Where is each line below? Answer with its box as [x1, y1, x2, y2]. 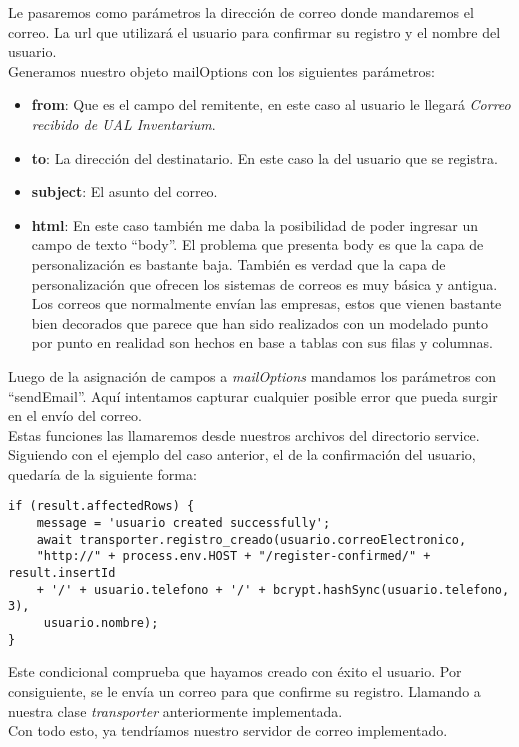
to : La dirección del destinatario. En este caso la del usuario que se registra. [31, 147, 498, 168]
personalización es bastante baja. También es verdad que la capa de [31, 253, 446, 274]
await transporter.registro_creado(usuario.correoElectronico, [36, 532, 467, 547]
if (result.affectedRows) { [8, 499, 195, 514]
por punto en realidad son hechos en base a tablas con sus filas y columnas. [31, 332, 493, 353]
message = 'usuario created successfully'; [36, 516, 331, 531]
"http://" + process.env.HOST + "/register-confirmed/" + [36, 549, 431, 564]
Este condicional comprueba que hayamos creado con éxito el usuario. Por [8, 661, 462, 682]
